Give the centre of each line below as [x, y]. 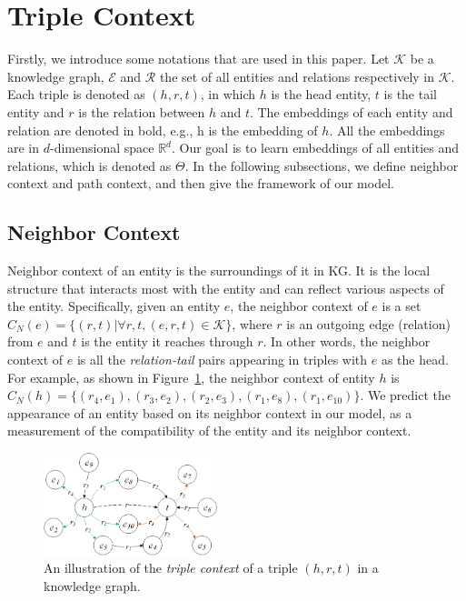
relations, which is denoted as [89, 165]
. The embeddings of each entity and [351, 111]
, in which [228, 94]
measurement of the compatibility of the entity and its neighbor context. [209, 431]
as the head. [415, 360]
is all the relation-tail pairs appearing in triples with [222, 360]
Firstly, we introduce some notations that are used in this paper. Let [198, 59]
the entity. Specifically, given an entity [114, 306]
